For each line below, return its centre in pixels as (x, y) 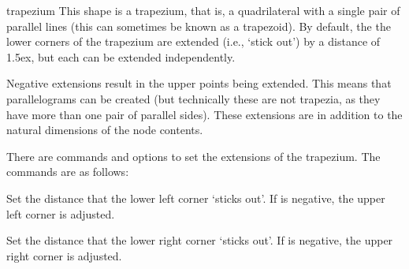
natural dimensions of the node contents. (105, 130)
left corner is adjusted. (61, 213)
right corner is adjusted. (64, 255)
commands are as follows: (68, 172)
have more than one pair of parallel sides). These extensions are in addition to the (204, 114)
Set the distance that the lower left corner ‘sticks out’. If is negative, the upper (196, 198)
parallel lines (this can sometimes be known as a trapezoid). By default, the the (199, 26)
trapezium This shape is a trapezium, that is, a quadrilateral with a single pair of (203, 10)
